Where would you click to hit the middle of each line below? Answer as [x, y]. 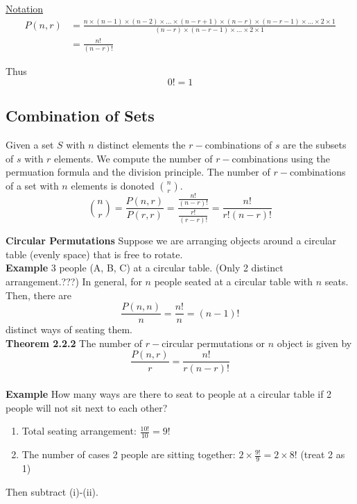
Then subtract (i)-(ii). [52, 491]
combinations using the [281, 158]
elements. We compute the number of [133, 158]
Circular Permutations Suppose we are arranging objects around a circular [171, 241]
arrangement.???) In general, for [74, 281]
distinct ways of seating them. [69, 329]
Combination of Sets [80, 116]
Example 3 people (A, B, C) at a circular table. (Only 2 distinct [145, 268]
